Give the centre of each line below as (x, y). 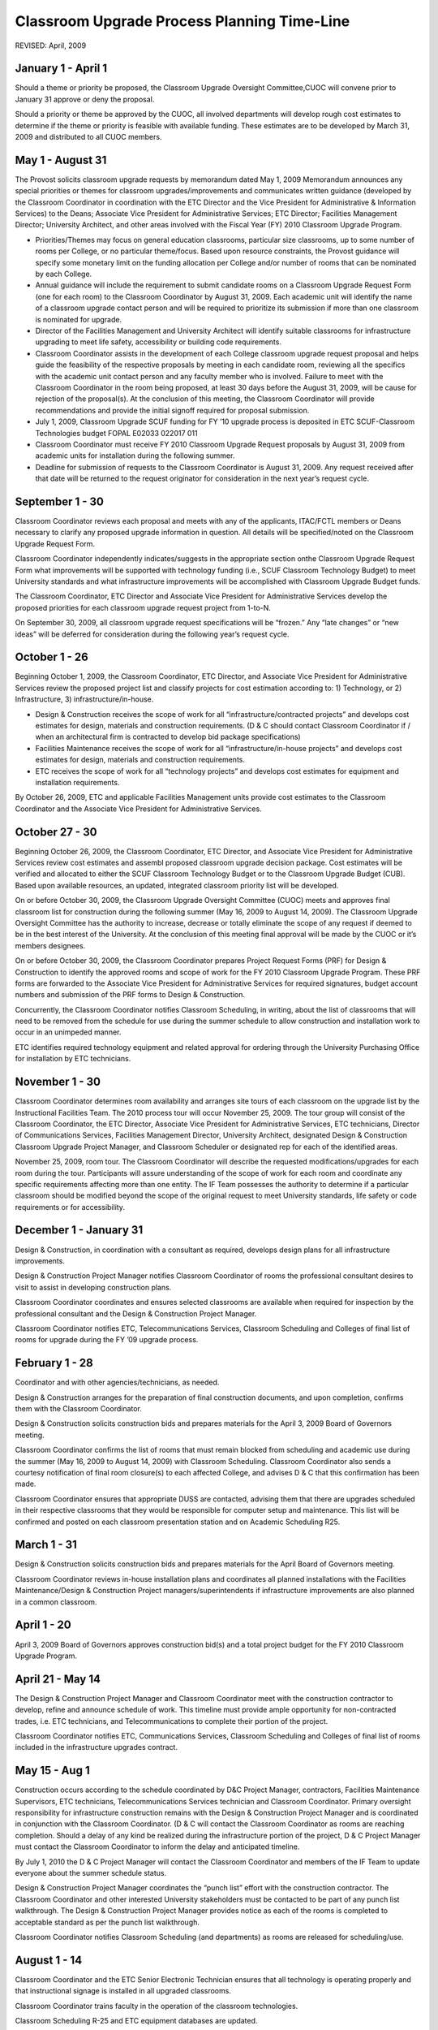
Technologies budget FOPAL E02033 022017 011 (116, 433)
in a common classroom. (56, 1602)
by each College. (64, 274)
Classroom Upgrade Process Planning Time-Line (182, 21)
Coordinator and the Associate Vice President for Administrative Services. (139, 809)
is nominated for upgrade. (78, 319)
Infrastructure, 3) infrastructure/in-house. (84, 699)
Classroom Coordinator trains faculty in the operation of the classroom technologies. (157, 2006)
